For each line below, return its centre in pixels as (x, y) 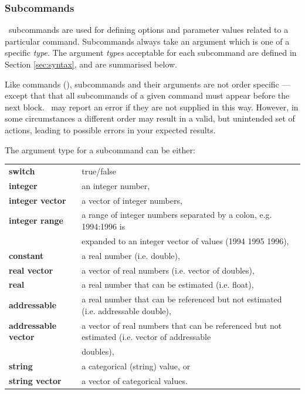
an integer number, (116, 185)
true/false (99, 171)
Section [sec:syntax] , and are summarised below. (91, 64)
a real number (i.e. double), (131, 255)
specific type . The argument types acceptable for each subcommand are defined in (151, 53)
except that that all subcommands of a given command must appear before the (147, 95)
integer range (36, 220)
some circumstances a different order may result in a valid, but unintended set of (150, 118)
